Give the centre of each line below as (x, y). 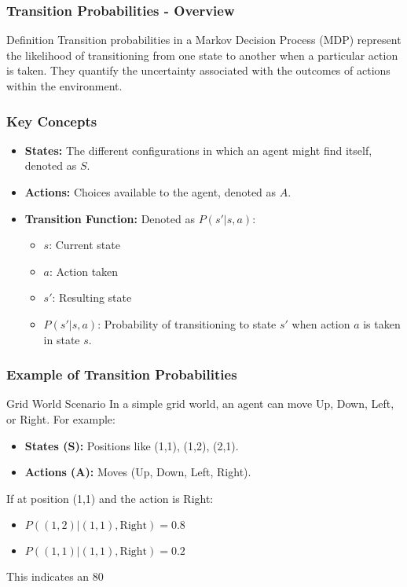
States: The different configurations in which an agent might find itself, (198, 150)
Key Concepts (52, 121)
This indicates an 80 (55, 576)
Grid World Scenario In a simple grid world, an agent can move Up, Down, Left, (200, 404)
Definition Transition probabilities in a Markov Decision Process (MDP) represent (204, 40)
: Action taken (84, 271)
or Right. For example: (61, 418)
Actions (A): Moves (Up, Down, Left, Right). (138, 472)
